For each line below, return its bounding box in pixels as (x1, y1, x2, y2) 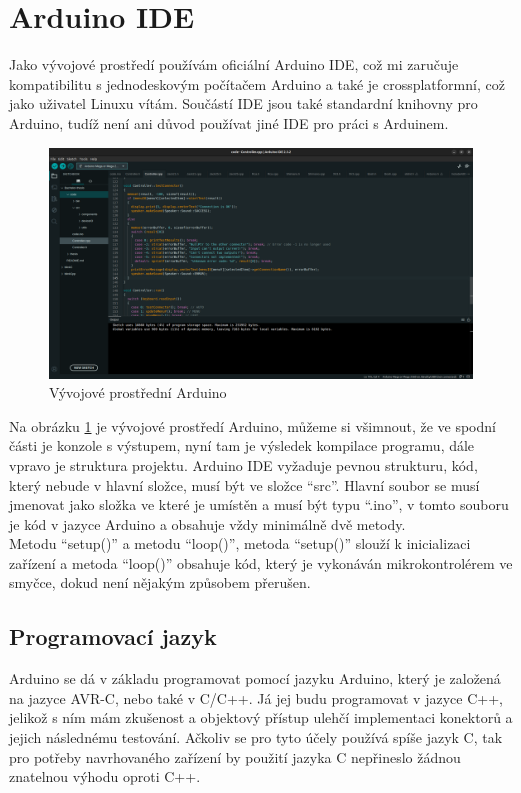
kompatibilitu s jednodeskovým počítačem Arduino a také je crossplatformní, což (9, 73, 505, 94)
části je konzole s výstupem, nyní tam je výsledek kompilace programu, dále (9, 435, 475, 456)
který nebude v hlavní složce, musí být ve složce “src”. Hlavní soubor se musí (9, 474, 480, 495)
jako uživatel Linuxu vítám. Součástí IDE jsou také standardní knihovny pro (9, 93, 478, 114)
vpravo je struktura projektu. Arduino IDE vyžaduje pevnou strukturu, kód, (9, 454, 478, 475)
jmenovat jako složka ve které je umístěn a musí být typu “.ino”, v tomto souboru (9, 494, 509, 515)
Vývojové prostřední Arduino (49, 382, 227, 403)
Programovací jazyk (9, 621, 217, 652)
